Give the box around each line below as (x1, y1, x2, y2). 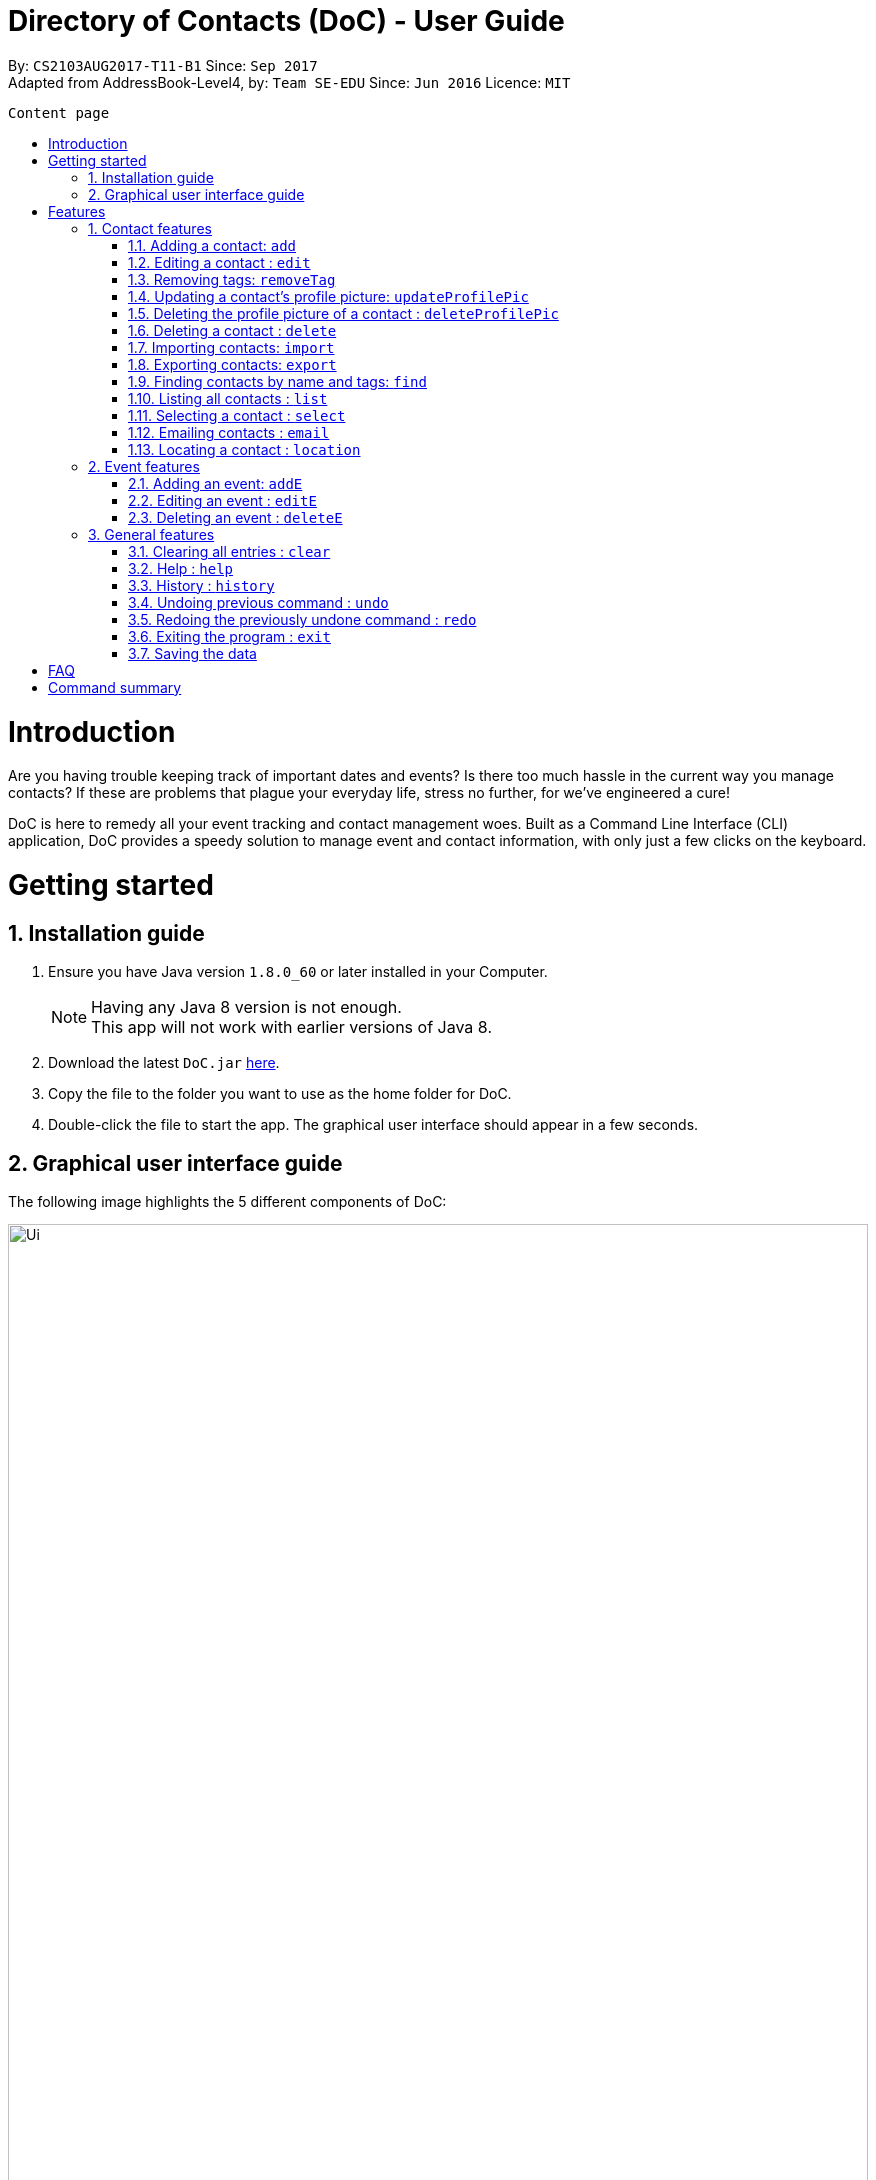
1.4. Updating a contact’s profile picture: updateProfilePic (128, 287, 529, 305)
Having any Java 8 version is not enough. (91, 997, 402, 1018)
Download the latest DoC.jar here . (48, 1054, 280, 1072)
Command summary (48, 678, 182, 696)
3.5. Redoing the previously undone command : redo (128, 610, 477, 628)
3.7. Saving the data (128, 644, 257, 662)
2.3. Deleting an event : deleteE (128, 508, 343, 526)
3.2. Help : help (128, 559, 234, 577)
